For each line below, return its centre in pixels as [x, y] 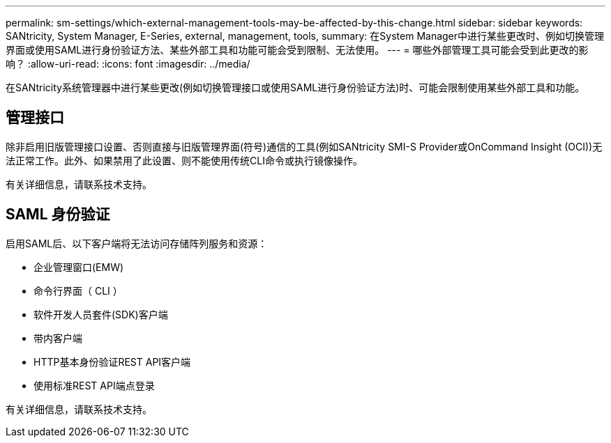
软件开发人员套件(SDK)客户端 [101, 314]
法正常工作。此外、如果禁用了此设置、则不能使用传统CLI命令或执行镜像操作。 [184, 160]
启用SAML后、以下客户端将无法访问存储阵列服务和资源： [137, 243]
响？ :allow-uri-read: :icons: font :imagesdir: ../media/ [128, 64]
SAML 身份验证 [58, 215]
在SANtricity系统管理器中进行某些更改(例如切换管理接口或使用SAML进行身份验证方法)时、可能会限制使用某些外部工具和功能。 [295, 87]
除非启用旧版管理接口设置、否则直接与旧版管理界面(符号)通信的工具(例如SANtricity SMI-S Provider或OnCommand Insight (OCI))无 [304, 146]
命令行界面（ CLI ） [78, 290]
